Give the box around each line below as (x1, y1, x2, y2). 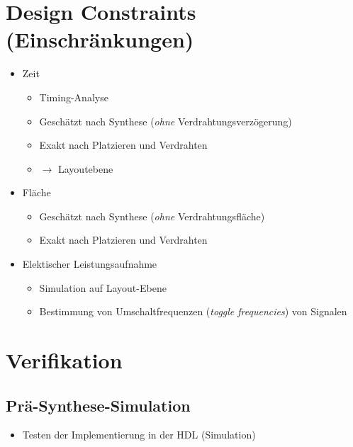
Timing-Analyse (39, 89, 108, 104)
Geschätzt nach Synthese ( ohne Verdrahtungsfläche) (39, 208, 265, 223)
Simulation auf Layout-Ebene (39, 280, 167, 295)
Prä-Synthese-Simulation (6, 394, 191, 416)
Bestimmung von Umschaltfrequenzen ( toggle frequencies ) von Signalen (39, 304, 347, 319)
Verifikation (6, 346, 123, 375)
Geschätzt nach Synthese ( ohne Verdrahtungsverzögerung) (39, 113, 292, 128)
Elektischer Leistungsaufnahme (22, 256, 157, 271)
